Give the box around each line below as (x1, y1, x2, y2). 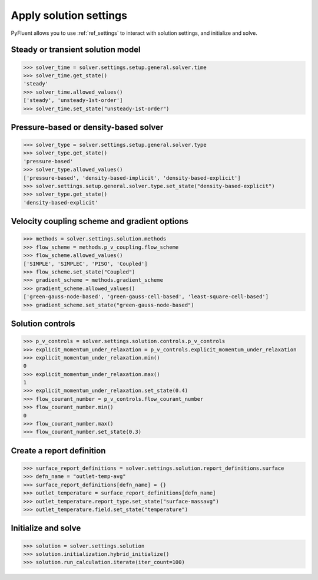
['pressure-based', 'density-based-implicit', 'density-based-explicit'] (23, 174, 241, 181)
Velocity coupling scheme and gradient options (11, 216, 188, 226)
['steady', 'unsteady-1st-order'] (23, 97, 123, 104)
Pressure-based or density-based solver (11, 122, 164, 132)
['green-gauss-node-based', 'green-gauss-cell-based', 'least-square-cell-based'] (23, 294, 269, 300)
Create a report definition (11, 446, 106, 456)
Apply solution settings (11, 9, 128, 22)
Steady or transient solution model (11, 45, 141, 55)
